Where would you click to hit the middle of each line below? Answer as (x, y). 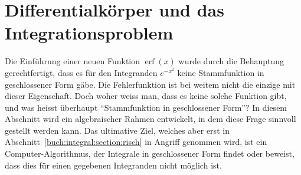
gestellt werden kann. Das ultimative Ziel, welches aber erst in (117, 130)
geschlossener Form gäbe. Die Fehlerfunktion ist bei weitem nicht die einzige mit (150, 84)
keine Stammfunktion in (221, 72)
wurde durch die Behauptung (231, 61)
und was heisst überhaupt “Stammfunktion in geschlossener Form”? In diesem (146, 107)
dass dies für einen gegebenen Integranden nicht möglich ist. (113, 165)
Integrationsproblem (89, 33)
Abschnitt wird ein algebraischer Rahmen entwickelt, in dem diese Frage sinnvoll (150, 119)
